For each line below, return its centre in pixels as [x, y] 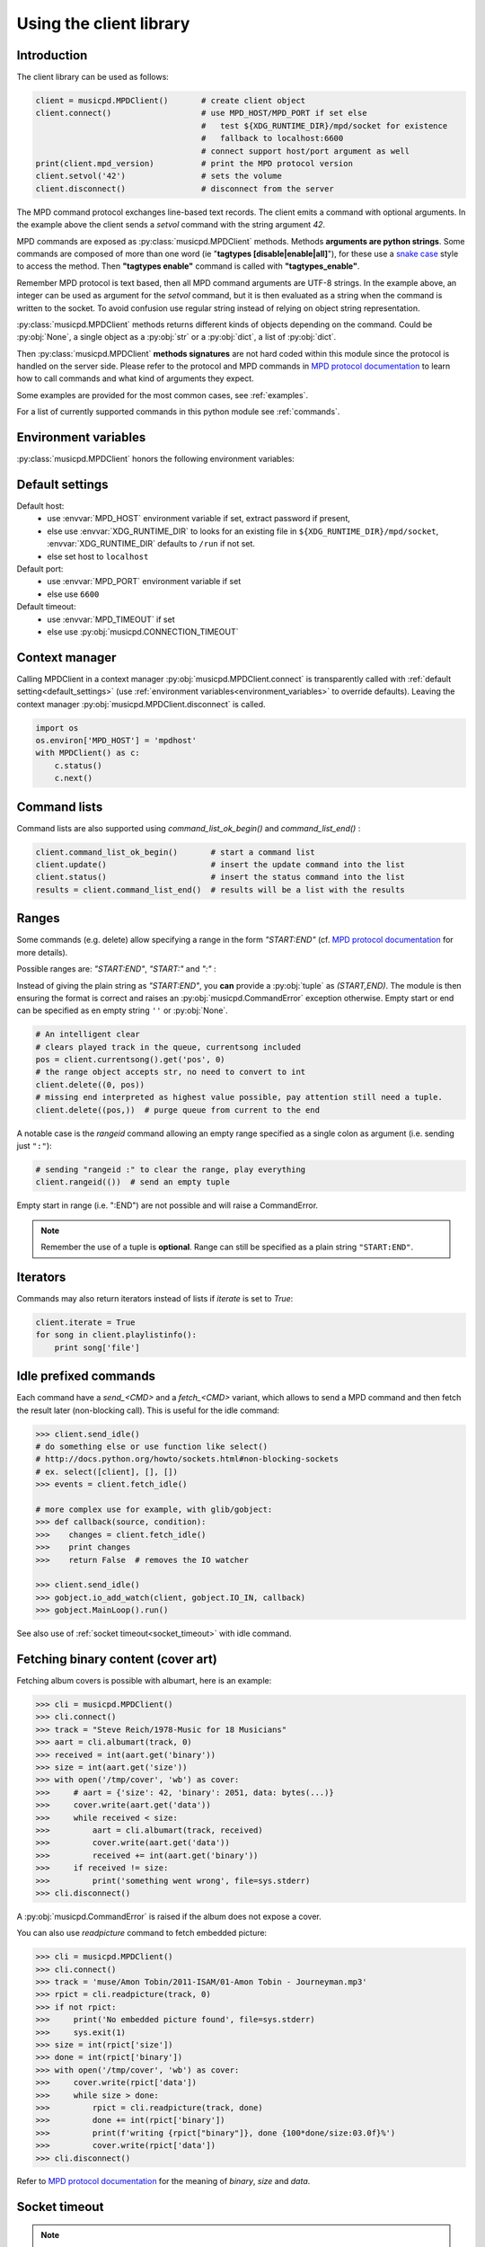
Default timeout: [46, 607]
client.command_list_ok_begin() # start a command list [175, 852]
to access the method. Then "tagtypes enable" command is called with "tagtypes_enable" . [188, 266]
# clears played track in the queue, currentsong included [168, 1047]
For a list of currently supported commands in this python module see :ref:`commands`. [178, 412]
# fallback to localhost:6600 [272, 138]
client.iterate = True [85, 1323]
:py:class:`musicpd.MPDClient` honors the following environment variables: [156, 459]
